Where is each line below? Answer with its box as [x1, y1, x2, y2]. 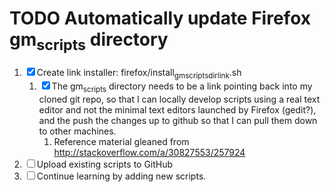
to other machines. [38, 125, 117, 137]
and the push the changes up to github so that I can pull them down [38, 115, 318, 127]
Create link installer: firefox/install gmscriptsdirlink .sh [36, 66, 242, 81]
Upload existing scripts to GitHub [36, 158, 174, 171]
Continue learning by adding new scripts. [36, 170, 207, 182]
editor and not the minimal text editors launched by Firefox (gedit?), [38, 104, 317, 116]
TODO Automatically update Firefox [9, 7, 311, 30]
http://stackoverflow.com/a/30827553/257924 [53, 147, 246, 159]
